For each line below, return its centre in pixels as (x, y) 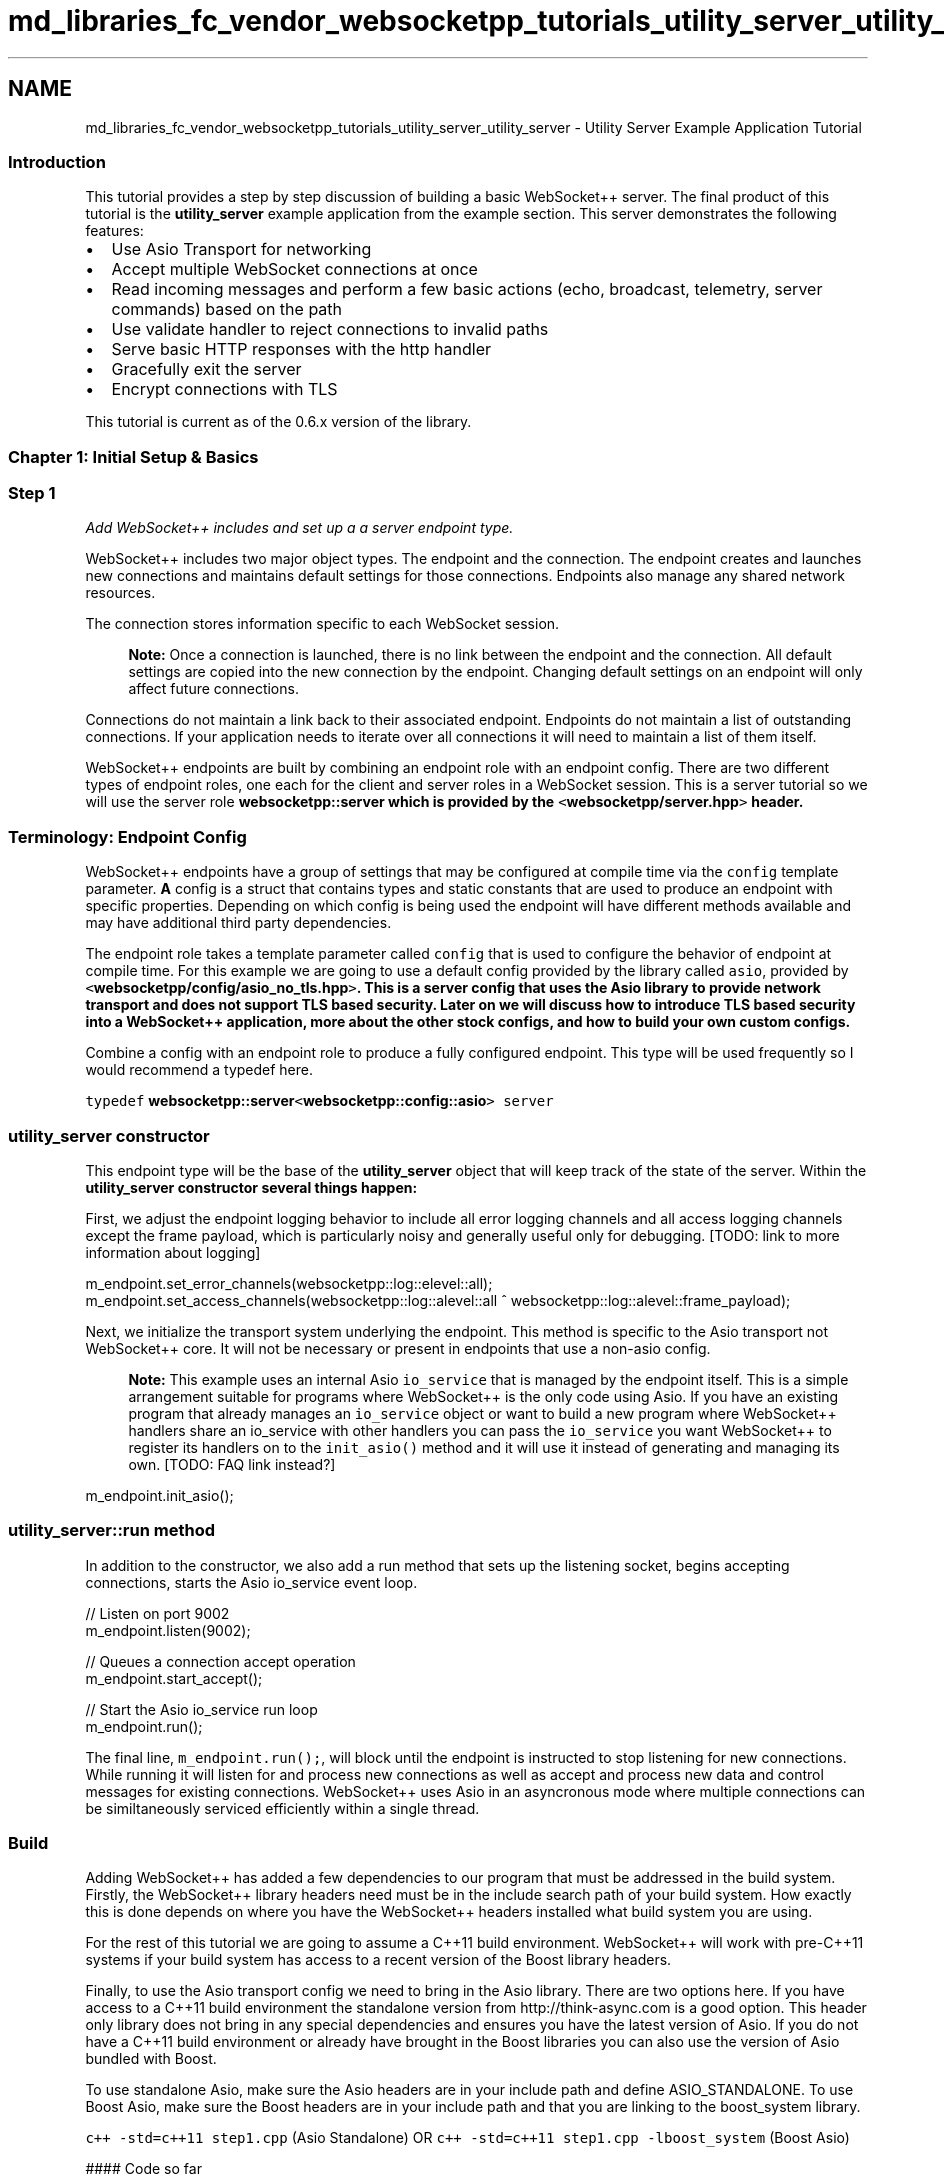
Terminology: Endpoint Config (127, 836)
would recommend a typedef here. (199, 1070)
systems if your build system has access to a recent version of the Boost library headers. (378, 1960)
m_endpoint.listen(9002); (168, 1630)
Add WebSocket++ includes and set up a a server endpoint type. (299, 528)
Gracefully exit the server (206, 369)
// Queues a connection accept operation (220, 1661)
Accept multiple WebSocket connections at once (294, 269)
